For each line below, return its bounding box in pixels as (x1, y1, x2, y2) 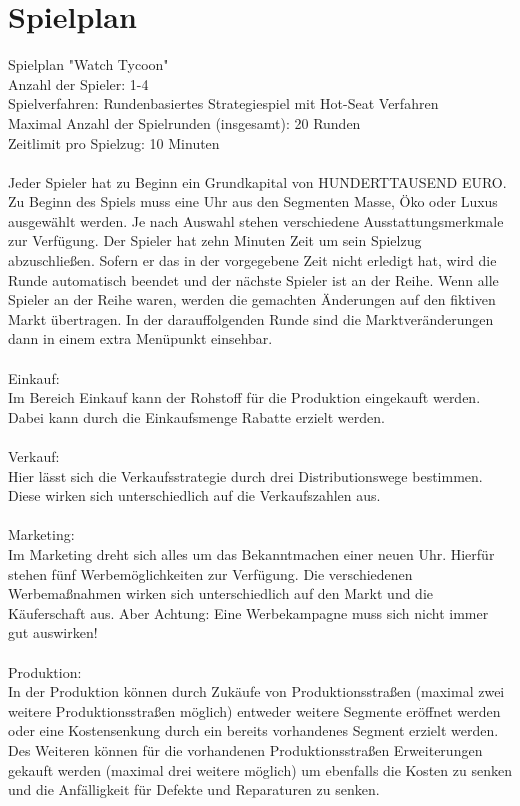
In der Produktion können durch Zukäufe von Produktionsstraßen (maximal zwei (8, 681, 505, 702)
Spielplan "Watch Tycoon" (8, 54, 169, 75)
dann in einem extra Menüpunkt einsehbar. (8, 328, 273, 349)
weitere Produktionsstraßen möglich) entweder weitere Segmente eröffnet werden (8, 700, 501, 721)
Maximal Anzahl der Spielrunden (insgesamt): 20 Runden (8, 112, 361, 133)
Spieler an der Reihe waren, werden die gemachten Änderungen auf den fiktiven (8, 289, 496, 310)
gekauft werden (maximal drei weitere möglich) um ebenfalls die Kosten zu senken (8, 759, 512, 780)
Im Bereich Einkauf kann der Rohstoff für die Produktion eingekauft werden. (8, 387, 481, 408)
